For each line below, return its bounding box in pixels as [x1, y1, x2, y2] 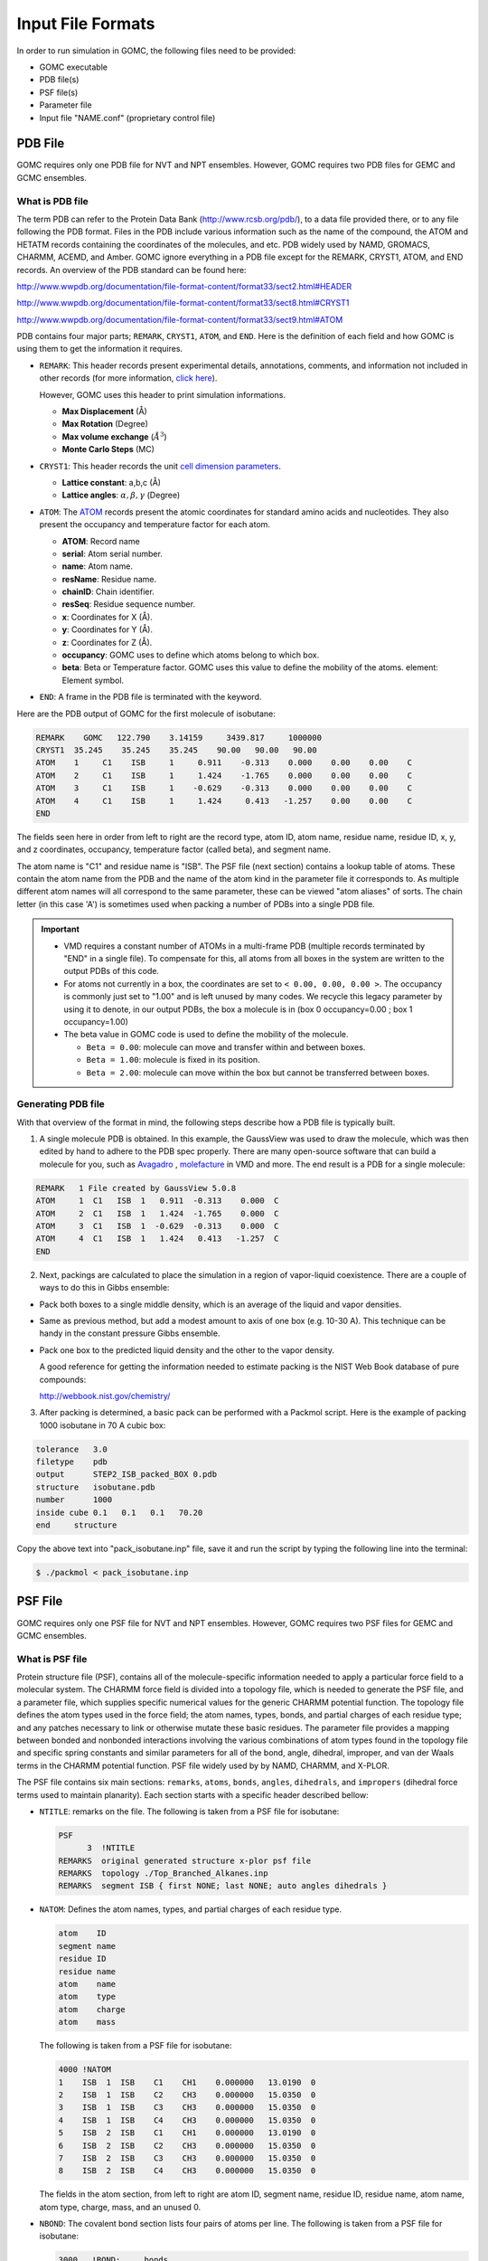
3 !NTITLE [87, 1843, 136, 1853]
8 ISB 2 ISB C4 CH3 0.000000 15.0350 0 [58, 2166, 316, 2176]
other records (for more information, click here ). [39, 373, 218, 383]
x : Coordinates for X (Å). [61, 611, 153, 622]
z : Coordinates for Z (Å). [61, 637, 153, 648]
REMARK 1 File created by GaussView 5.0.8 [35, 1183, 237, 1193]
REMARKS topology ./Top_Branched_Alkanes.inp [58, 1868, 268, 1878]
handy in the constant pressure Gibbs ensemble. [39, 1328, 221, 1339]
